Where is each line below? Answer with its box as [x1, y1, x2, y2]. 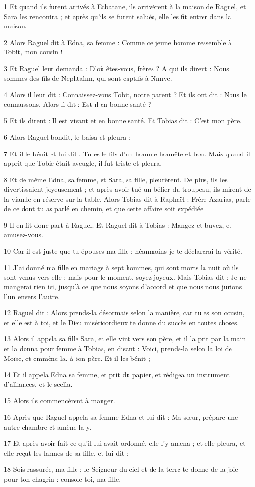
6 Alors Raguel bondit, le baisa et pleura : [4, 131, 130, 142]
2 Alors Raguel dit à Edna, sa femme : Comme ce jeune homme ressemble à [4, 37, 232, 47]
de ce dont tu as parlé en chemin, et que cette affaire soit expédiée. [4, 203, 205, 213]
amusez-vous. [4, 229, 43, 239]
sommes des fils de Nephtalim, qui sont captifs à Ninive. [4, 73, 172, 83]
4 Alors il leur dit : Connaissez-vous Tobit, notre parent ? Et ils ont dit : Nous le [4, 89, 247, 100]
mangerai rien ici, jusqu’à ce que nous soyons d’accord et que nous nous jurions [4, 282, 242, 292]
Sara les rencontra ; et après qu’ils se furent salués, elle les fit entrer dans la [4, 11, 231, 21]
